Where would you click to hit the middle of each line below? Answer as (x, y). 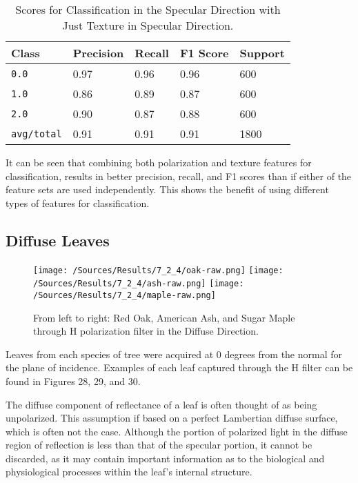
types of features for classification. (78, 203)
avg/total (37, 134)
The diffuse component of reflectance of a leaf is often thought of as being (161, 404)
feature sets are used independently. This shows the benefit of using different (167, 189)
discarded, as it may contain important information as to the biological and (165, 458)
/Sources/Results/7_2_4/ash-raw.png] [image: (139, 284)
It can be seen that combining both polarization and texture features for (159, 162)
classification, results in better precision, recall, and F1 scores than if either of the (179, 176)
